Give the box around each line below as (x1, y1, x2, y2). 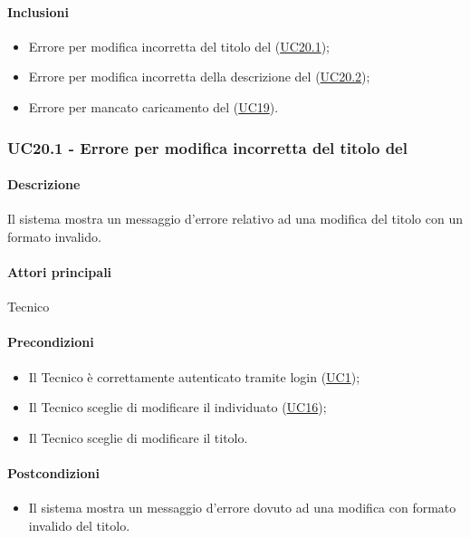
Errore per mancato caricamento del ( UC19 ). (28, 97, 279, 116)
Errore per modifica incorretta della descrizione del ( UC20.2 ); (28, 67, 370, 86)
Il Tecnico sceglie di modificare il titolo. (28, 428, 248, 447)
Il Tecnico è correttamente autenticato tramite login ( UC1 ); (28, 367, 360, 386)
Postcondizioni (7, 463, 100, 482)
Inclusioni (7, 2, 69, 21)
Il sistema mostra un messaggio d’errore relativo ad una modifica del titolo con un (7, 209, 464, 228)
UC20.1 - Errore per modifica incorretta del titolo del (7, 136, 408, 159)
